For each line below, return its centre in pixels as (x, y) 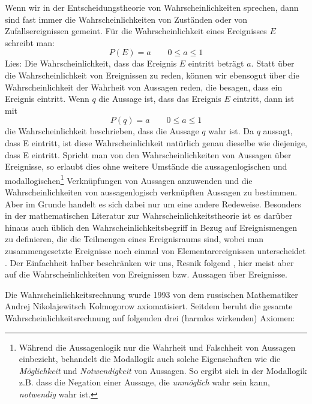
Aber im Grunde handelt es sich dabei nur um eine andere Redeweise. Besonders (153, 203)
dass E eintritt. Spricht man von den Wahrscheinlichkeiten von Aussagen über (148, 154)
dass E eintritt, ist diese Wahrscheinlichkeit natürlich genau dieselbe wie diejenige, (156, 142)
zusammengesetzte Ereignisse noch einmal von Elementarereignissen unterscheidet (155, 250)
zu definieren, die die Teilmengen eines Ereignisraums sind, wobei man (134, 239)
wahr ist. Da (231, 131)
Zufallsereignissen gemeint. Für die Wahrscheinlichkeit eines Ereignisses (136, 31)
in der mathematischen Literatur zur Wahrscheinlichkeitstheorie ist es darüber (149, 215)
